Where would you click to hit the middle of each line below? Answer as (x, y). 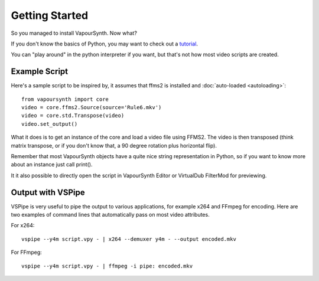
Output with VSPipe (48, 192)
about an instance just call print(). (52, 165)
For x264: (23, 226)
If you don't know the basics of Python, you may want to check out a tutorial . (104, 44)
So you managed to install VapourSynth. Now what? (74, 33)
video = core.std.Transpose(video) (73, 116)
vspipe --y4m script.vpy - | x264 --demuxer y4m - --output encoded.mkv (129, 239)
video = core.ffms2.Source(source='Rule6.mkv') (92, 107)
